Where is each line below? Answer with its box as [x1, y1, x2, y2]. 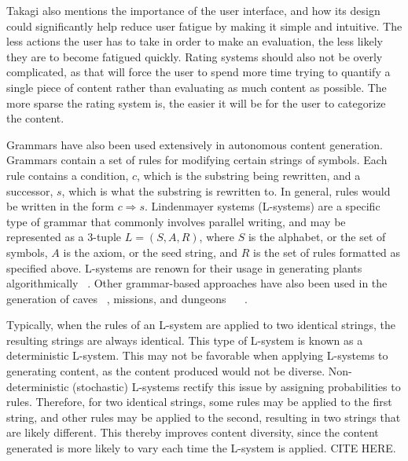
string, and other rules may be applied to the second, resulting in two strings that [6, 408, 401, 425]
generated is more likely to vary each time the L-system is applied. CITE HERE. [6, 440, 396, 456]
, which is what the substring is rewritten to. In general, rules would [61, 182, 391, 199]
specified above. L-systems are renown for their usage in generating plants [6, 259, 362, 276]
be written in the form [6, 198, 114, 214]
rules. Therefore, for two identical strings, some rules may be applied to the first [6, 393, 392, 410]
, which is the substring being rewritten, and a [137, 166, 361, 183]
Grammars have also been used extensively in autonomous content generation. [6, 136, 383, 152]
